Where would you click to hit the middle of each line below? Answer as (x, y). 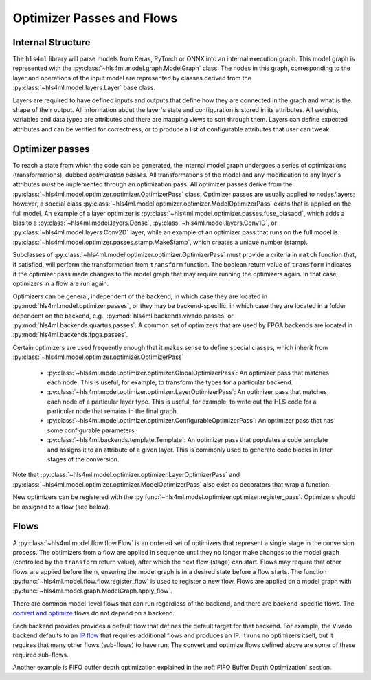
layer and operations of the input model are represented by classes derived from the (132, 78)
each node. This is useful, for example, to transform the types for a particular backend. (170, 382)
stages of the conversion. (83, 459)
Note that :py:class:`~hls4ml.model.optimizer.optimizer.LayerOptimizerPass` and (126, 475)
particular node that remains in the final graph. (113, 411)
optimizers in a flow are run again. (61, 284)
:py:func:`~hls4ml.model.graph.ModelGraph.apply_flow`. (92, 591)
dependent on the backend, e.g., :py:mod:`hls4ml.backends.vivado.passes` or (123, 316)
